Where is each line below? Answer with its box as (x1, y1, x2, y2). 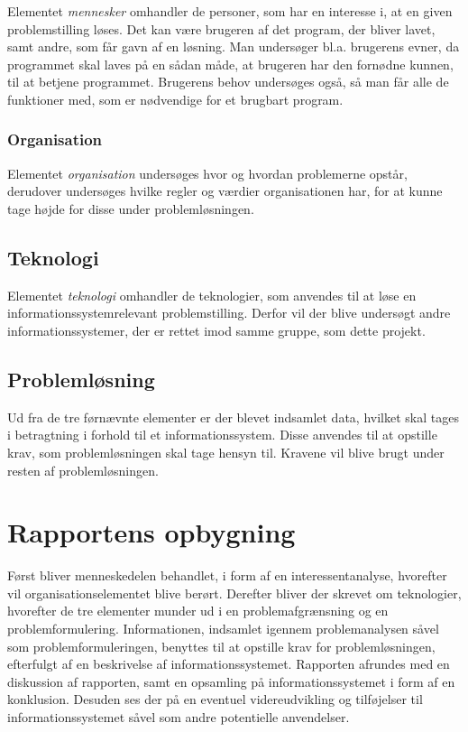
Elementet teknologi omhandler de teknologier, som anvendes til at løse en (7, 285, 417, 304)
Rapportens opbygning (7, 514, 296, 551)
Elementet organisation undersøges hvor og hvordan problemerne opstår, (7, 163, 408, 182)
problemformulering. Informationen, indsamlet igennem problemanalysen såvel (7, 619, 439, 638)
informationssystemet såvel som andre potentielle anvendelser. (7, 708, 350, 726)
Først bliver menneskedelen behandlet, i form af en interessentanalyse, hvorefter (7, 566, 447, 585)
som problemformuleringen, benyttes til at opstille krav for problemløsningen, (7, 636, 436, 655)
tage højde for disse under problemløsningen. (7, 199, 254, 218)
